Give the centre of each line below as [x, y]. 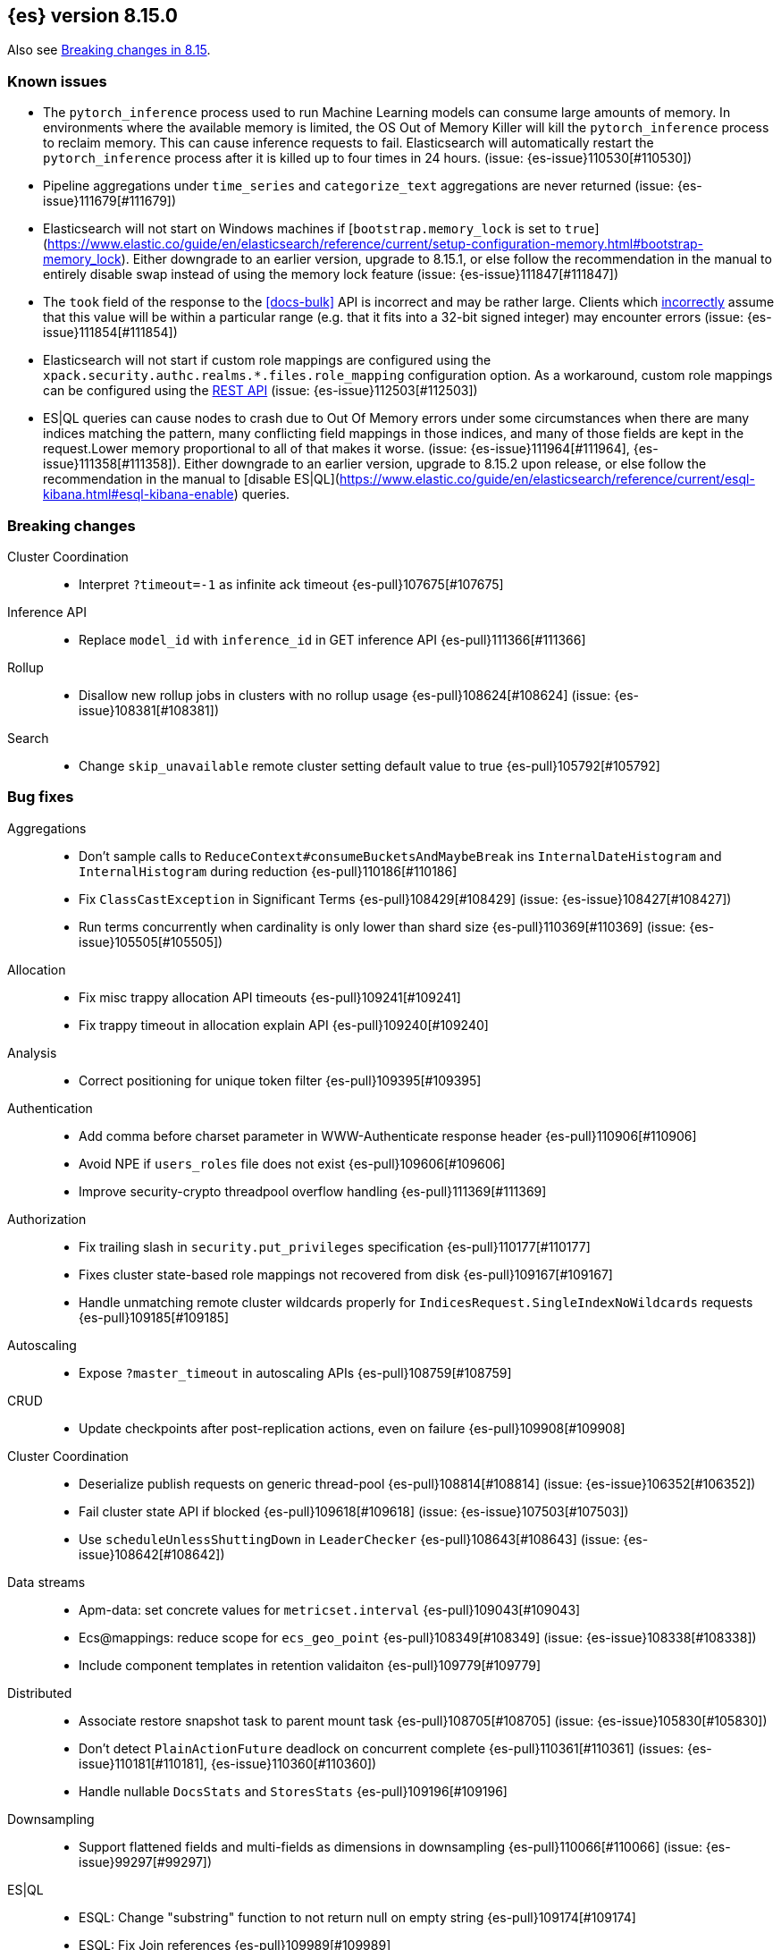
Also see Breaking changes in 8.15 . [109, 50]
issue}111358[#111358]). [112, 464]
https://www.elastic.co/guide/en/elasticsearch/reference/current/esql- [547, 479]
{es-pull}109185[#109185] [154, 1317]
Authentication [50, 1108]
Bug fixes [41, 797]
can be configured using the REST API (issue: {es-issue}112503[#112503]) [260, 391]
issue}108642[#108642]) [152, 1554]
